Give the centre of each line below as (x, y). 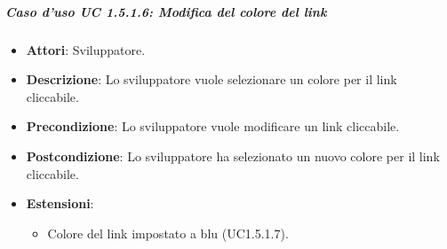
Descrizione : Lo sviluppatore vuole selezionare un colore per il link (212, 79)
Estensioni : (60, 203)
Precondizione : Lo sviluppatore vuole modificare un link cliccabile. (213, 126)
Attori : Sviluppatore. (86, 49)
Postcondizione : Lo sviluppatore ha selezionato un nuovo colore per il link (233, 156)
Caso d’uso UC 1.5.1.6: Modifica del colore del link (166, 11)
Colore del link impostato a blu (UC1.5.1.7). (168, 233)
